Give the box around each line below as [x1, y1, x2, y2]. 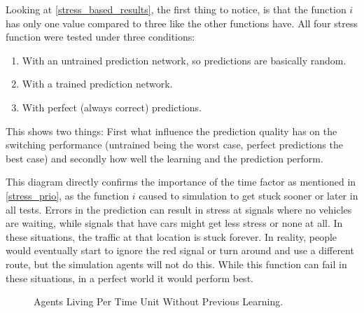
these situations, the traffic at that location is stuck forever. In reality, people [6, 229, 337, 244]
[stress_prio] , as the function [6, 188, 129, 202]
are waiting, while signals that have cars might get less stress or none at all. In [6, 216, 343, 230]
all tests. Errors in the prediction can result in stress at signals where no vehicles [6, 202, 352, 216]
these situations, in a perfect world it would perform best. [6, 270, 253, 285]
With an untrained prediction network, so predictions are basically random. [22, 53, 346, 67]
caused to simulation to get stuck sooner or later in [139, 188, 358, 202]
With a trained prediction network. [22, 76, 173, 91]
